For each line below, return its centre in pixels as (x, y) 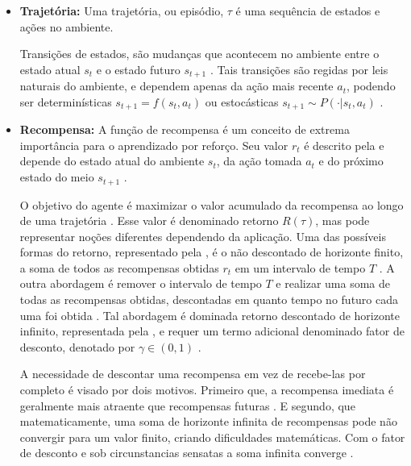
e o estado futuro (138, 69)
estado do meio (57, 177)
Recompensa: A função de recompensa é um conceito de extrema (185, 129)
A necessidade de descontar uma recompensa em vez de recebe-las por (193, 374)
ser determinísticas (66, 101)
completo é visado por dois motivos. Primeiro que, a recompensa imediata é (207, 390)
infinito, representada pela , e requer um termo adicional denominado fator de (212, 331)
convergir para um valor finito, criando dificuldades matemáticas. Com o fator (212, 437)
